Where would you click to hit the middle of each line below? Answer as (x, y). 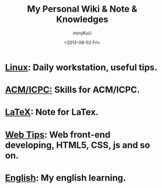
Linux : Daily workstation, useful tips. (81, 67)
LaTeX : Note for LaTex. (52, 112)
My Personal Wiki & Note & (82, 9)
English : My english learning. (66, 178)
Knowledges (82, 19)
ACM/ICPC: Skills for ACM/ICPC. (73, 90)
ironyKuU (82, 33)
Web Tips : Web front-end (58, 134)
